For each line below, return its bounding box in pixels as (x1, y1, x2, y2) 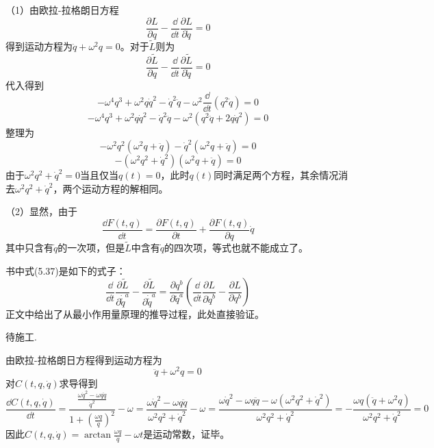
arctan (84, 430, 111, 440)
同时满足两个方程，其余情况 (214, 168, 339, 182)
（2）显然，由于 (5, 204, 77, 219)
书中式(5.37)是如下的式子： (5, 263, 126, 277)
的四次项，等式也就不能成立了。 (164, 240, 309, 255)
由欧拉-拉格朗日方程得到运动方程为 (5, 352, 162, 366)
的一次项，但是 (58, 240, 125, 255)
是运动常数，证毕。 (143, 427, 230, 441)
